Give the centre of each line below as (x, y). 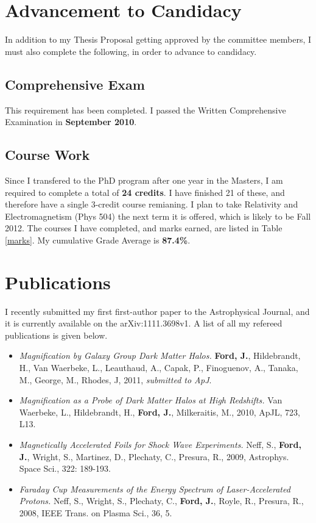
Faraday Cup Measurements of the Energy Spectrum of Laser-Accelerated (155, 489)
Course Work (47, 155)
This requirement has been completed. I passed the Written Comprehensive (146, 110)
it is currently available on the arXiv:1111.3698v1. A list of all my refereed (144, 323)
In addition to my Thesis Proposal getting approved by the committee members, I (158, 39)
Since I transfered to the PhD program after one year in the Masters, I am (144, 180)
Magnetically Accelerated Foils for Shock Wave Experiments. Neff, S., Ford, (160, 444)
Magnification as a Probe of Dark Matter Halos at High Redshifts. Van (151, 400)
